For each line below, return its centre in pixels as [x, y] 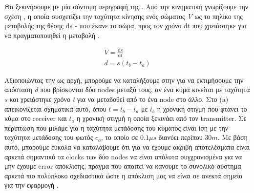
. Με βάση [233, 137]
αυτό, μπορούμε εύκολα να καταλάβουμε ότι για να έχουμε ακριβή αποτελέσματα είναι [127, 146]
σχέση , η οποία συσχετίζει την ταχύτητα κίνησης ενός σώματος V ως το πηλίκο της [124, 16]
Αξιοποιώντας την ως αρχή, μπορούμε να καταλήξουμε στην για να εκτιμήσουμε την [124, 80]
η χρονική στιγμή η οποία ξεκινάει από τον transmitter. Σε [162, 118]
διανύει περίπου [180, 137]
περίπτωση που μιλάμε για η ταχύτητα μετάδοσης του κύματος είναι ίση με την [116, 127]
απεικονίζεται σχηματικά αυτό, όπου [55, 108]
